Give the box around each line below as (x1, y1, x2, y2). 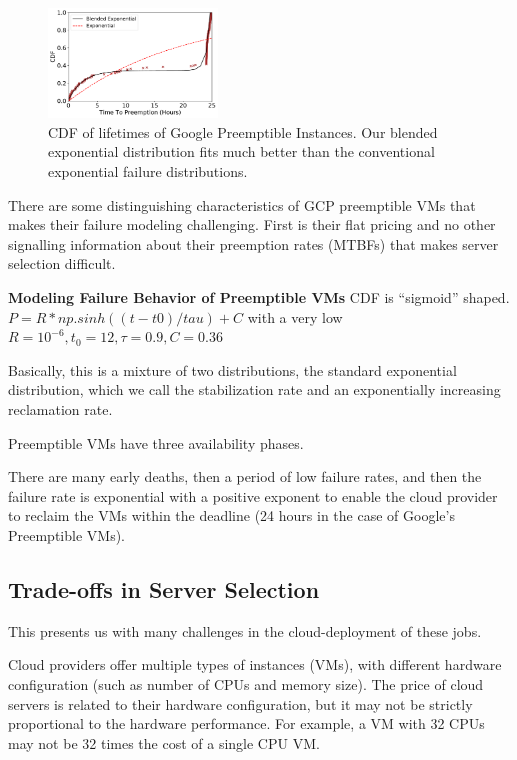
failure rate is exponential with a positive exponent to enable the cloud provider (8, 485, 498, 506)
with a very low (247, 306, 343, 327)
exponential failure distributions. (48, 161, 248, 182)
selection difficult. (8, 253, 116, 274)
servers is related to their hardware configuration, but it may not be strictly (8, 693, 473, 714)
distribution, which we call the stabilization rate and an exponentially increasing (8, 379, 501, 400)
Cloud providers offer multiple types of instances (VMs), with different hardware (8, 654, 502, 675)
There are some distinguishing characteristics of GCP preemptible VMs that (8, 194, 476, 215)
